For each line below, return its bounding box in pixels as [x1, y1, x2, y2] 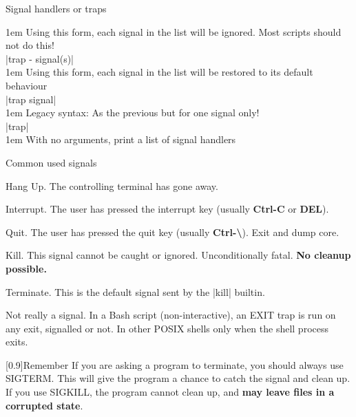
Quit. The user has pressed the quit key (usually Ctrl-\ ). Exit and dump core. [6, 224, 339, 239]
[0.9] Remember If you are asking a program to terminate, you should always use [6, 357, 344, 372]
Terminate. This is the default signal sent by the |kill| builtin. [6, 284, 265, 299]
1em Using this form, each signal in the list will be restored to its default [6, 65, 313, 79]
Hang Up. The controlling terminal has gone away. [6, 178, 218, 193]
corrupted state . [6, 398, 83, 412]
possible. [6, 261, 47, 275]
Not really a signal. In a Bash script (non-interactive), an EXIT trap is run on [6, 308, 336, 322]
